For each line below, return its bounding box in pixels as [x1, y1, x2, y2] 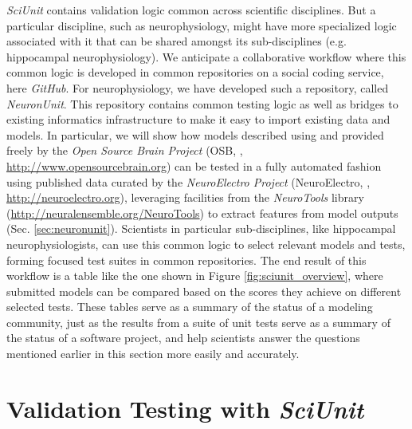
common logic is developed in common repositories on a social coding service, [6, 64, 384, 81]
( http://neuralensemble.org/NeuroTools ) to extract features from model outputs [6, 204, 398, 221]
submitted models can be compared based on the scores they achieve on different [6, 282, 402, 299]
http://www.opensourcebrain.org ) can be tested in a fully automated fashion [6, 157, 382, 174]
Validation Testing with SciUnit [6, 392, 364, 425]
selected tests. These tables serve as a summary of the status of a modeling [6, 298, 373, 315]
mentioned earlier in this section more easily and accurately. [6, 345, 300, 362]
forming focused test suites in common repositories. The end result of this [6, 251, 367, 268]
